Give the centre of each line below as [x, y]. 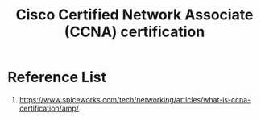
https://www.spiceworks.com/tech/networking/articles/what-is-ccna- [135, 99]
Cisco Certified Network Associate [135, 15]
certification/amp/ [49, 108]
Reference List [57, 77]
